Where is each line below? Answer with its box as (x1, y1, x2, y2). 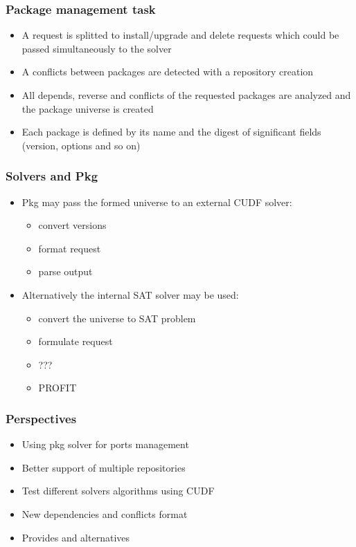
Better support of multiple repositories (21, 460, 186, 474)
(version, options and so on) (21, 138, 141, 152)
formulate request (38, 334, 113, 349)
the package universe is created (21, 101, 154, 115)
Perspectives (6, 409, 77, 427)
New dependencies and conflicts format (21, 506, 188, 521)
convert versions (38, 218, 107, 232)
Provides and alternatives (21, 530, 130, 544)
